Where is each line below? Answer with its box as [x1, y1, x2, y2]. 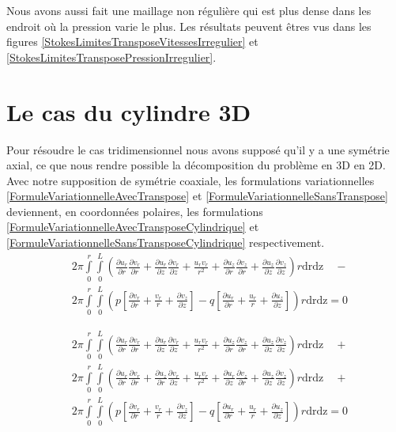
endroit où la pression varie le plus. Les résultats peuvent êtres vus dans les [6, 17, 371, 34]
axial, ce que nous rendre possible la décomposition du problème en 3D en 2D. [6, 157, 386, 173]
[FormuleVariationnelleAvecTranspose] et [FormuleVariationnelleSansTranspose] [6, 188, 388, 204]
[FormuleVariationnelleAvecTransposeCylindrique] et [6, 218, 259, 235]
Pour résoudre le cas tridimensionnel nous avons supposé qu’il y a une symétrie [6, 141, 390, 157]
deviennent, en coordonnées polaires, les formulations [6, 203, 263, 219]
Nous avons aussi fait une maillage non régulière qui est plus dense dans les [6, 2, 371, 18]
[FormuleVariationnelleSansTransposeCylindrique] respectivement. [6, 234, 325, 251]
